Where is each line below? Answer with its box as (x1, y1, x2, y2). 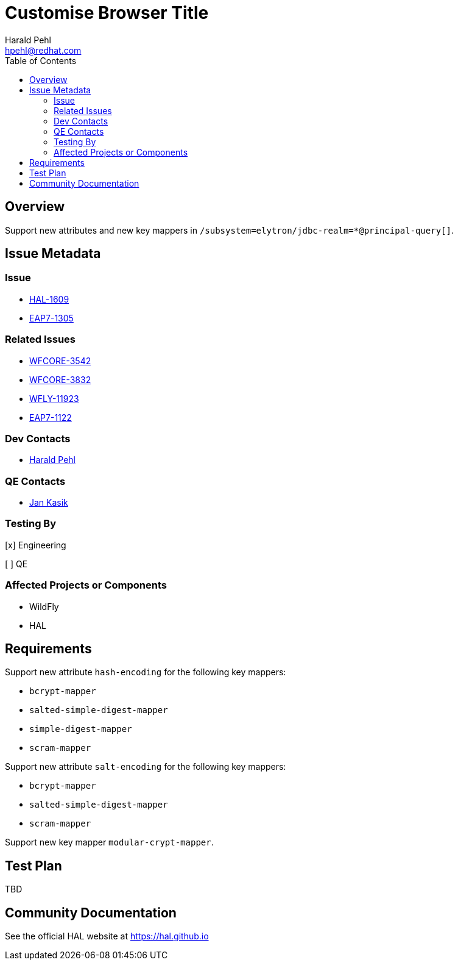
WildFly (29, 601, 59, 612)
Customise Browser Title (5, 2, 209, 23)
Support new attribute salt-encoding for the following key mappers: (5, 761, 286, 772)
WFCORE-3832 (29, 374, 91, 385)
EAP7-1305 (29, 312, 74, 323)
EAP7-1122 (29, 412, 72, 423)
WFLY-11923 (29, 393, 79, 404)
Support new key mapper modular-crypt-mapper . (5, 837, 214, 848)
